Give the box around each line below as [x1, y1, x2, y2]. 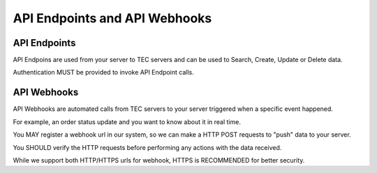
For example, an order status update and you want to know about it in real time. [13, 117, 241, 126]
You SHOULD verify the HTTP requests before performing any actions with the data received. [13, 143, 282, 151]
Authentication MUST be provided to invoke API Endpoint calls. [13, 68, 195, 77]
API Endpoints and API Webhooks [13, 10, 212, 26]
